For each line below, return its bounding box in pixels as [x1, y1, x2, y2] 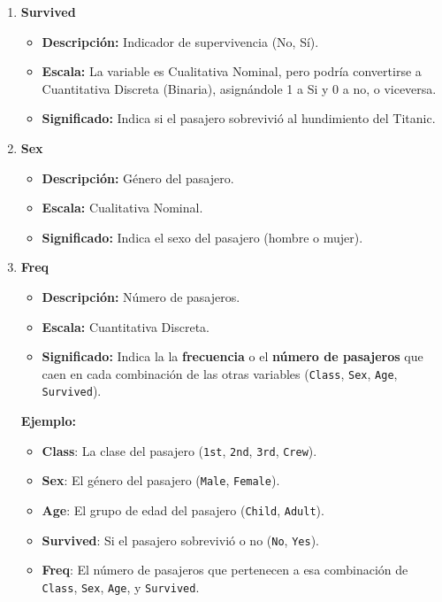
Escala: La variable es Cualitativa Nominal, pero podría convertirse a [42, 62, 422, 81]
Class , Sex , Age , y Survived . [42, 577, 200, 596]
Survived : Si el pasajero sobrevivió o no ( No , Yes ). [42, 530, 319, 549]
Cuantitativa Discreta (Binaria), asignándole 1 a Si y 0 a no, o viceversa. [42, 79, 437, 97]
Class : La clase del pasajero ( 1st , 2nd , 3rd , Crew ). [42, 441, 317, 459]
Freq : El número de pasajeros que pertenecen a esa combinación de [42, 560, 408, 579]
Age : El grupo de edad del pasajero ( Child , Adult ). [42, 500, 324, 519]
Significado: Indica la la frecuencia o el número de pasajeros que [42, 347, 423, 366]
